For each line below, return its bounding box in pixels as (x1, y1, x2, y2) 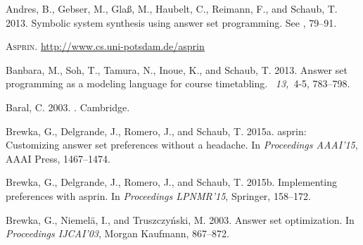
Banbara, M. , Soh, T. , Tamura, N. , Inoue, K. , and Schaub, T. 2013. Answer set (6, 62, 348, 77)
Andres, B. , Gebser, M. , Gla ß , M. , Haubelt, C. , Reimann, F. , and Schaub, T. (6, 1, 338, 15)
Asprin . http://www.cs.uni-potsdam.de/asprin (6, 39, 205, 54)
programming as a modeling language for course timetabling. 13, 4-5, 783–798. (6, 76, 350, 91)
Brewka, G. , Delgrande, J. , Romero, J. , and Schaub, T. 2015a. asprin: (6, 123, 307, 138)
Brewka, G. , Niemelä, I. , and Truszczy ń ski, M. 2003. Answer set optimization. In (6, 212, 355, 227)
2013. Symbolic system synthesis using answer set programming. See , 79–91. (6, 15, 337, 30)
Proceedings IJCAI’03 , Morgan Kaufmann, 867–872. (6, 226, 229, 241)
